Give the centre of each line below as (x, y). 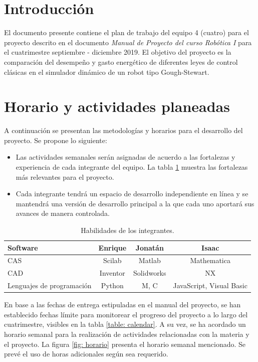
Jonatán (150, 247)
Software (23, 247)
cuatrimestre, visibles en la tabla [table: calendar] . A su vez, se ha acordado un (125, 324)
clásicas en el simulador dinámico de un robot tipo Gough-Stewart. (107, 72)
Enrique (112, 247)
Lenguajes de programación (50, 285)
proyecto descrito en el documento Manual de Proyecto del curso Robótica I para (128, 42)
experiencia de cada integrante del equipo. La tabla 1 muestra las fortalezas (132, 167)
